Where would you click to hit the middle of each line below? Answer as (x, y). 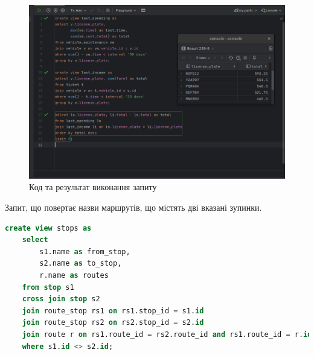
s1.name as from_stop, (85, 251)
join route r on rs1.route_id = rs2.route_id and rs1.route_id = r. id (167, 334)
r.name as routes (74, 275)
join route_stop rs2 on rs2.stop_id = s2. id (113, 323)
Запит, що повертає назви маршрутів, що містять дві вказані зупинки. (133, 207)
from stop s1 (48, 287)
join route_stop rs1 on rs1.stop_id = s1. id (113, 311)
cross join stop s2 (61, 299)
